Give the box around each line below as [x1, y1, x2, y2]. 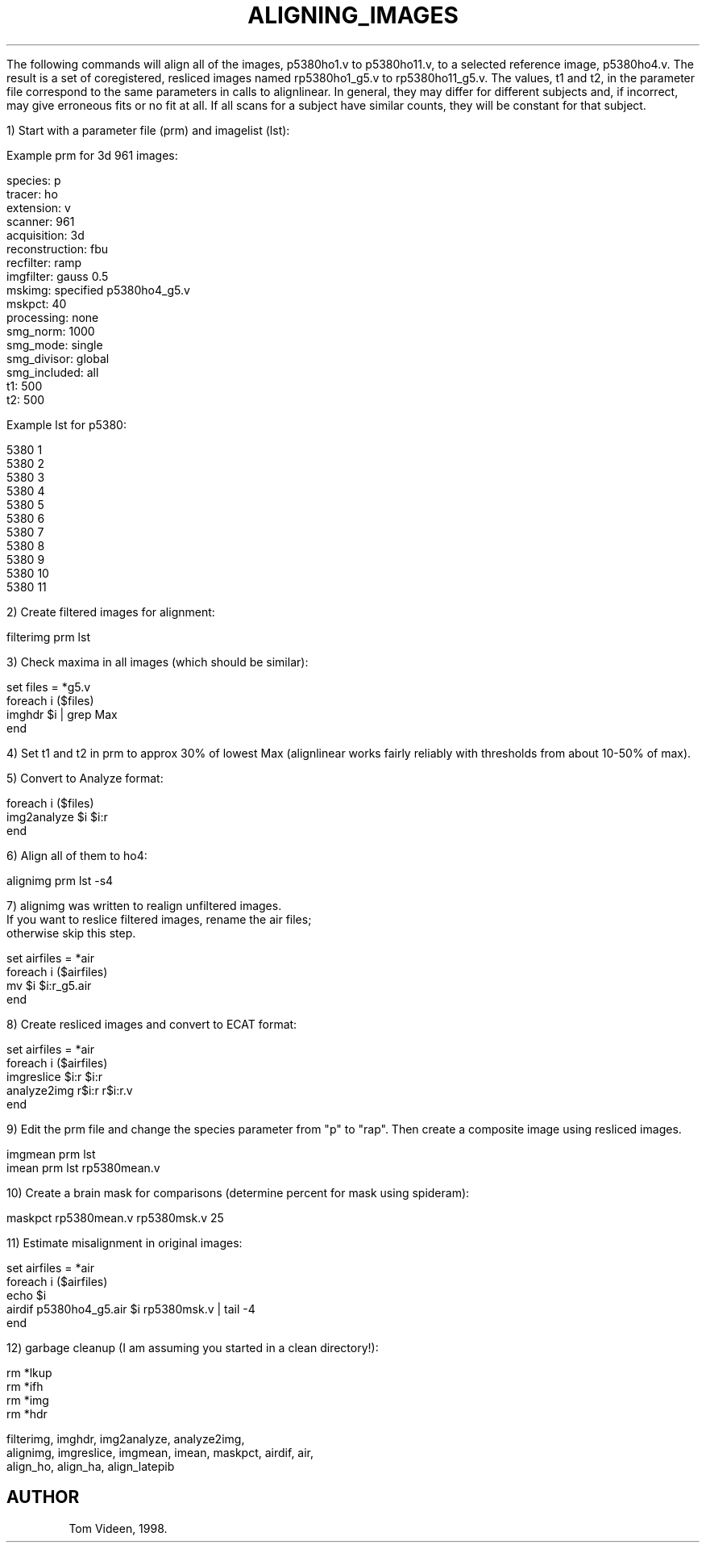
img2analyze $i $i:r [6, 809, 108, 824]
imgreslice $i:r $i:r [6, 1069, 102, 1083]
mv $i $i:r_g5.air [6, 978, 92, 992]
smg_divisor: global [6, 351, 110, 365]
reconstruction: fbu [6, 241, 109, 256]
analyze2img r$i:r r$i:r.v [6, 1083, 133, 1097]
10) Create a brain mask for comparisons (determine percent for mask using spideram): [6, 1185, 470, 1200]
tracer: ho [6, 186, 58, 201]
